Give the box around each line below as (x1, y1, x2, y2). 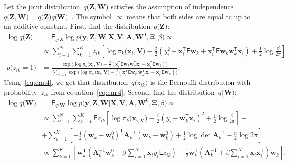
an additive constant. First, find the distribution (4, 21, 151, 31)
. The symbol (71, 11, 112, 21)
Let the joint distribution (4, 1, 80, 11)
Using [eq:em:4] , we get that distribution (4, 77, 128, 87)
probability (4, 86, 37, 97)
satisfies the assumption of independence (111, 1, 233, 11)
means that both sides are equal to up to (126, 11, 251, 21)
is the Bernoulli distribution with (150, 77, 251, 87)
